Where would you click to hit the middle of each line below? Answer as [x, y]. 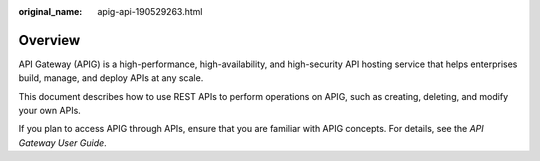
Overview [49, 40]
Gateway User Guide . [62, 142]
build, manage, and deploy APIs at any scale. [111, 78]
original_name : [50, 11]
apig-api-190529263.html [150, 11]
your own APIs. [50, 111]
